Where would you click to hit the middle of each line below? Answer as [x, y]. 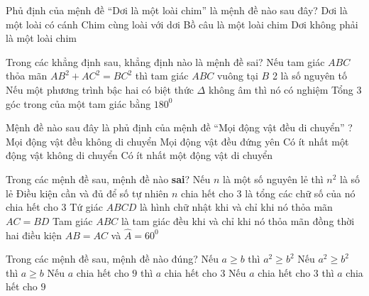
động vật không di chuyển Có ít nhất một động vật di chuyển [139, 155]
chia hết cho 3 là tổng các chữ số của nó [268, 193]
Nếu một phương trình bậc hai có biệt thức [100, 89]
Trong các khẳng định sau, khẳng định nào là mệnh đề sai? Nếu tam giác [165, 61]
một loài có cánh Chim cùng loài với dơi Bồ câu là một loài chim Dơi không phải [182, 24]
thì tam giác [162, 76]
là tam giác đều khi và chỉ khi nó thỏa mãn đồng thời [238, 220]
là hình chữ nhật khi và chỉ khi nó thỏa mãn [236, 207]
